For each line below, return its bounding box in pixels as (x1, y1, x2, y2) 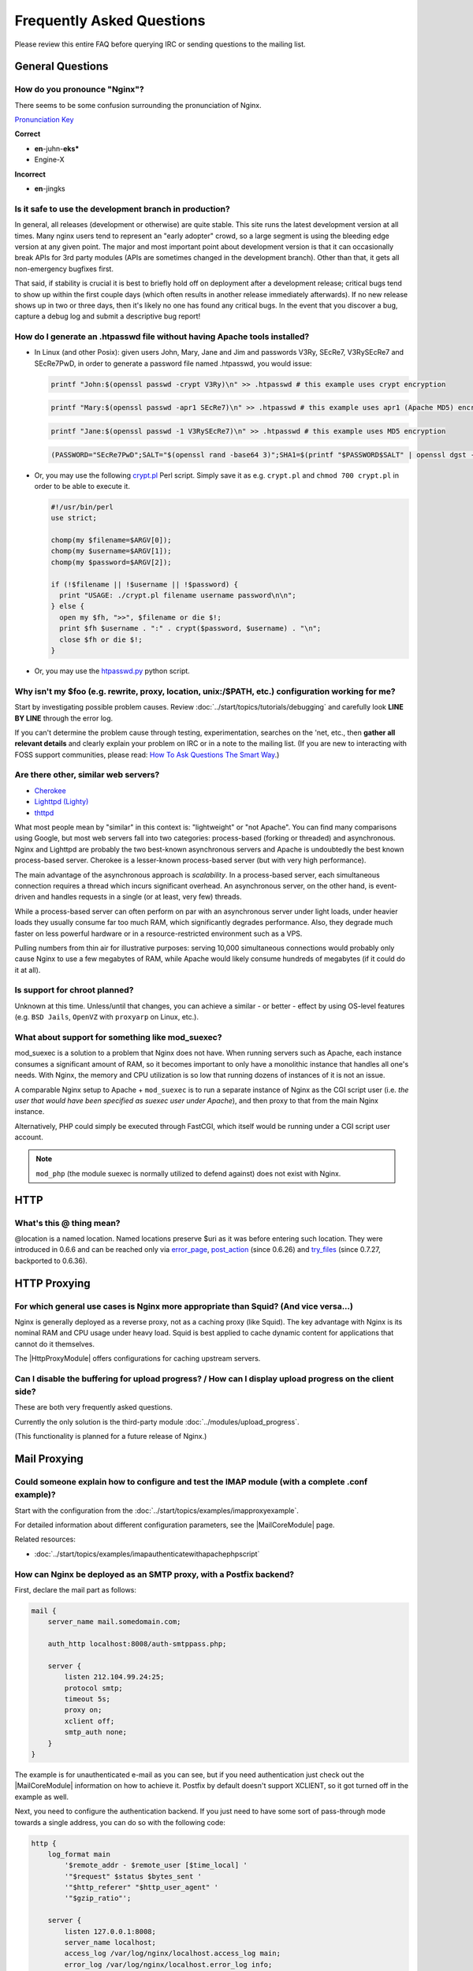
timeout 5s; (64, 1695, 110, 1704)
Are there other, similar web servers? (14, 769, 160, 781)
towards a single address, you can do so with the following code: (14, 1817, 226, 1827)
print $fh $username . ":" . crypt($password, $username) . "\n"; (59, 624, 322, 633)
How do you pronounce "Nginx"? (14, 84, 145, 95)
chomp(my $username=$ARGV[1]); (50, 546, 173, 556)
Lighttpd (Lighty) (34, 797, 89, 807)
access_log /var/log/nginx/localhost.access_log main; (64, 1949, 281, 1958)
